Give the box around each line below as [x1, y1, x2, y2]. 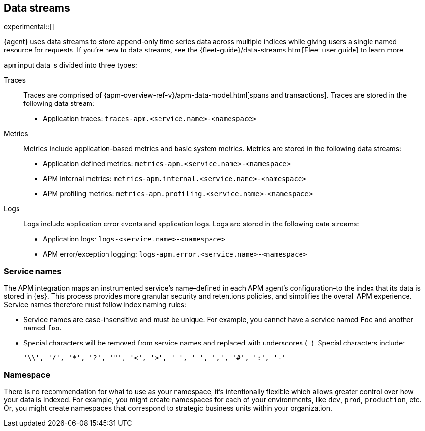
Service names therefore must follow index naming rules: [4, 300, 187, 309]
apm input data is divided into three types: [4, 61, 137, 69]
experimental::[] [4, 22, 54, 31]
